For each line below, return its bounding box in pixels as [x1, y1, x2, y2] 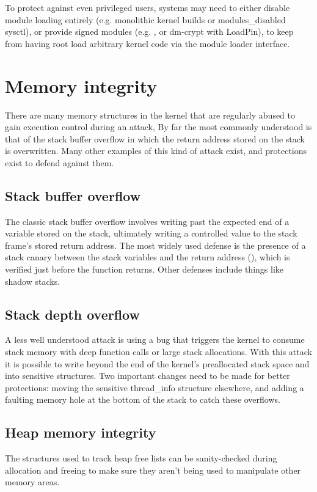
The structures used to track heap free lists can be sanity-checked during [5, 452, 277, 464]
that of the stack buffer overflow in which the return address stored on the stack [5, 132, 305, 145]
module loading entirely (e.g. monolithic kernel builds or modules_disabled [5, 13, 286, 26]
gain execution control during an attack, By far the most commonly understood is [5, 120, 312, 133]
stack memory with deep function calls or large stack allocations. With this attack [5, 345, 312, 358]
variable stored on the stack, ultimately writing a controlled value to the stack [5, 227, 297, 240]
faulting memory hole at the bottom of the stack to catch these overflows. [5, 393, 280, 406]
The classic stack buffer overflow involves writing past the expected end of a [5, 215, 290, 227]
